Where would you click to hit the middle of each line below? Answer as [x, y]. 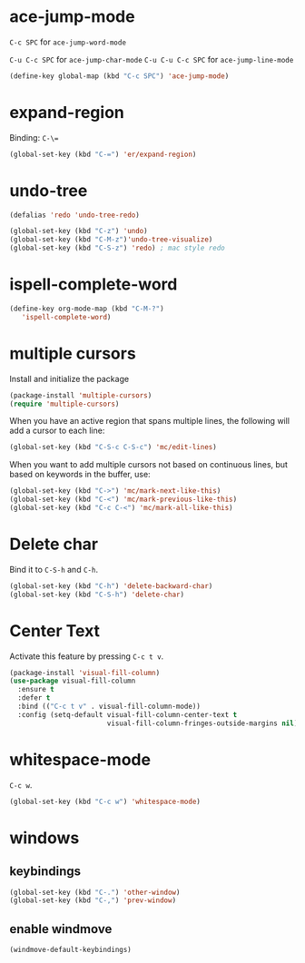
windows [44, 838]
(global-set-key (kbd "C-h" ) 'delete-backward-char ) [111, 586]
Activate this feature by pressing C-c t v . [87, 656]
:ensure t [36, 690]
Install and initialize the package [69, 378]
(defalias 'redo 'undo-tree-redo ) [75, 215]
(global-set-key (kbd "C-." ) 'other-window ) [95, 892]
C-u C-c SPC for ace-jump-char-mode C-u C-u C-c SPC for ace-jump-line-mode [152, 59]
